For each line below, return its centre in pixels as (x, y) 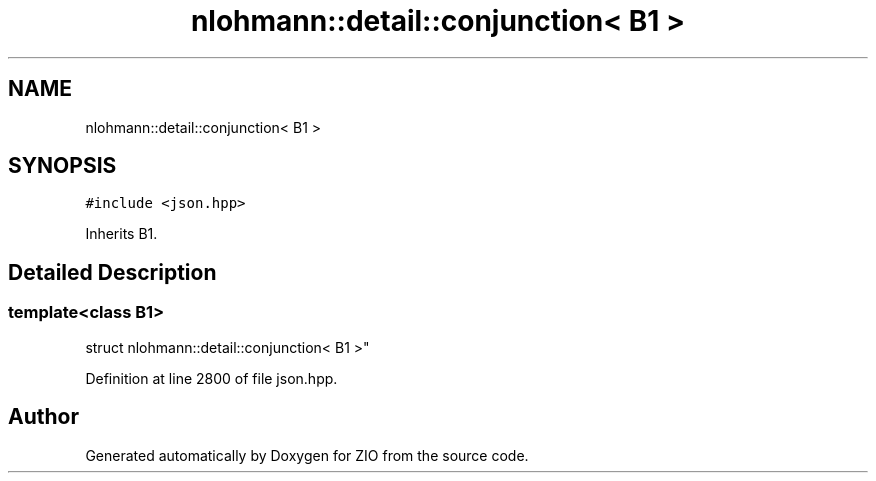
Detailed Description (112, 272)
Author (43, 417)
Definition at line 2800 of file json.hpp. (211, 378)
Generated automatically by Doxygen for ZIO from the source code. (307, 455)
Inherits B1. (121, 234)
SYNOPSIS (62, 166)
